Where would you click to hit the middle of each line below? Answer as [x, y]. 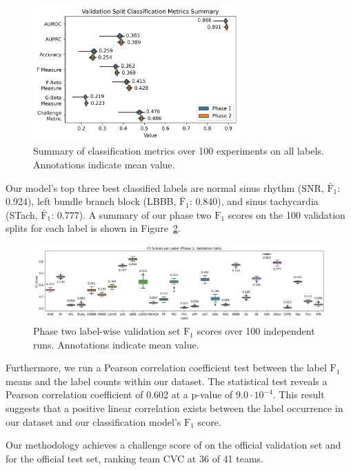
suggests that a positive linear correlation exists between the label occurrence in [174, 408]
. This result [299, 394]
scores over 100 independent [256, 331]
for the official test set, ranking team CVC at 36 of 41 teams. [134, 458]
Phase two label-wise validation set [107, 331]
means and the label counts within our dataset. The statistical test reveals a [167, 381]
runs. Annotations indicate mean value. [116, 344]
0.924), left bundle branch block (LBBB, [91, 201]
